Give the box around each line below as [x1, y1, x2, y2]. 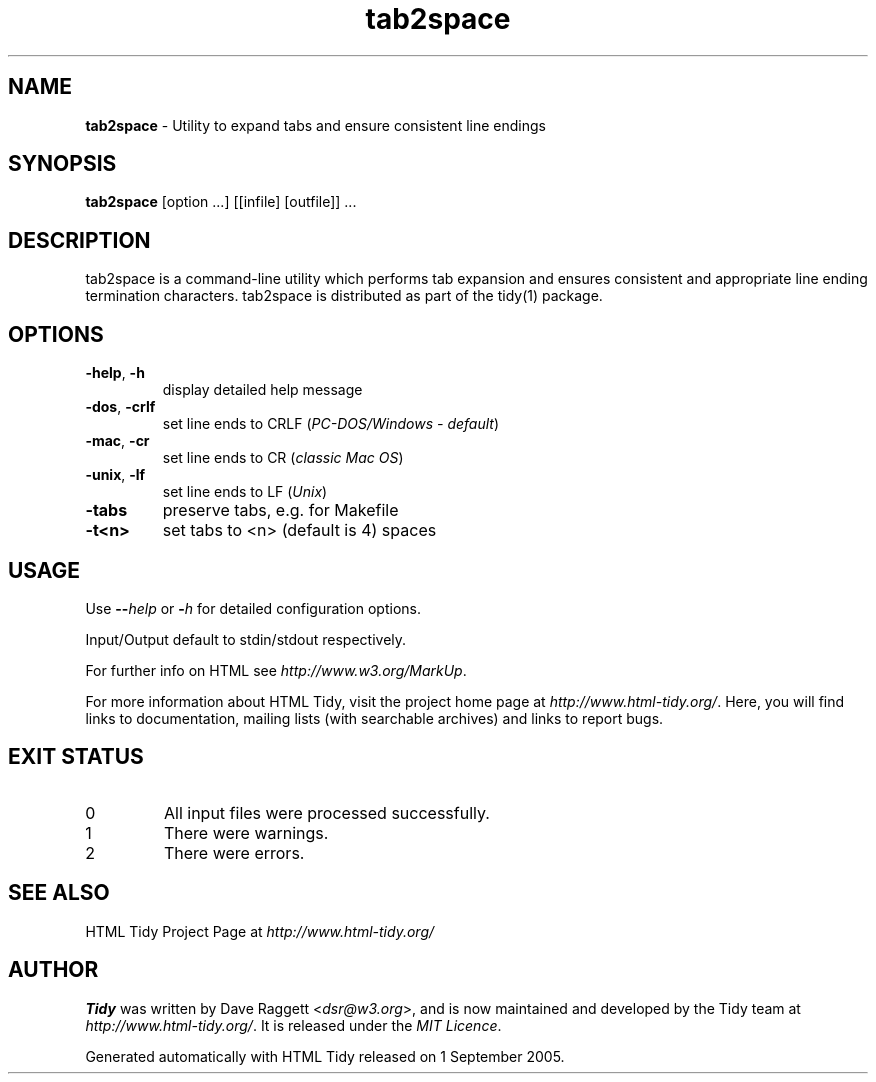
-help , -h [85, 364, 145, 382]
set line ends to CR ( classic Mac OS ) [162, 449, 404, 467]
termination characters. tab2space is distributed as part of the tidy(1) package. [85, 287, 603, 305]
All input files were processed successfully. [163, 802, 490, 823]
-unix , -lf [85, 466, 146, 484]
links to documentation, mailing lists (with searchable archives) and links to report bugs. [85, 709, 664, 727]
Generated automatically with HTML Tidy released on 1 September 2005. [85, 1047, 565, 1065]
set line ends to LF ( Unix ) [162, 483, 328, 501]
